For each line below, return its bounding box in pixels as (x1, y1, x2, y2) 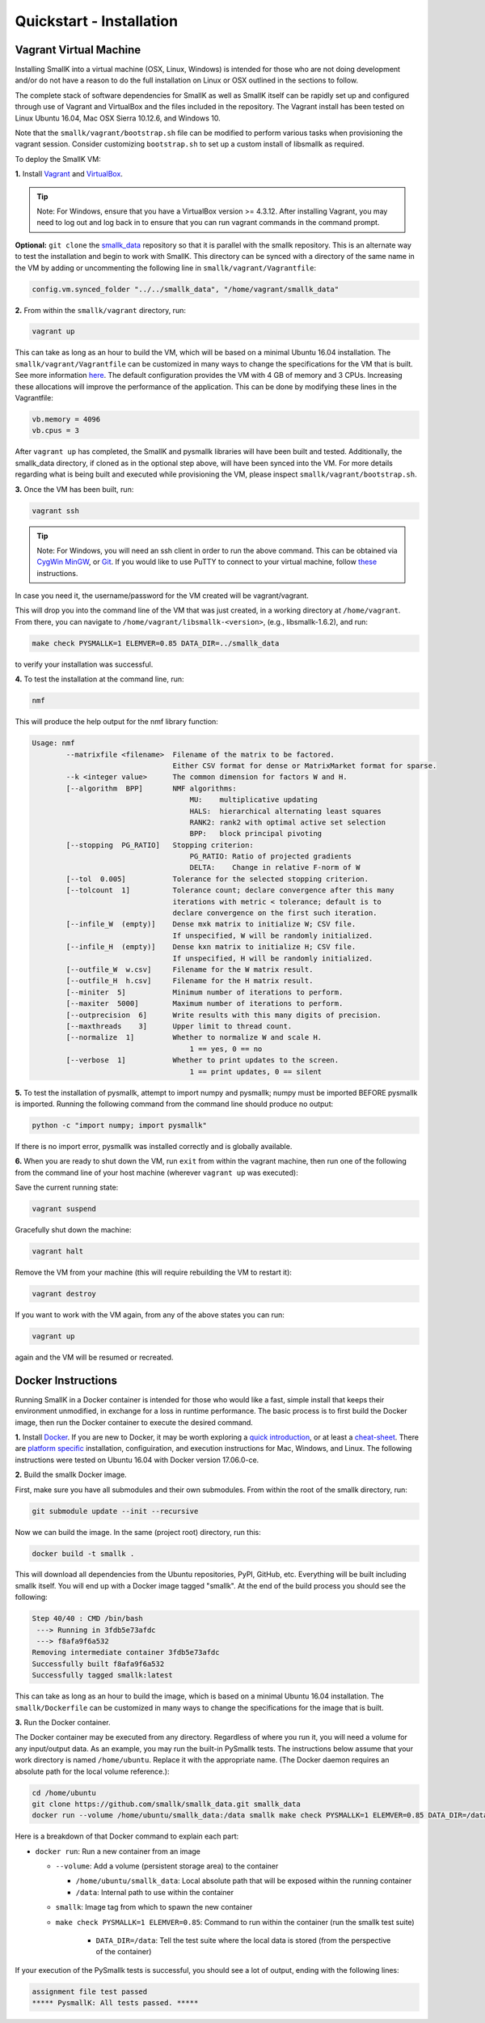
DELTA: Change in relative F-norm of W (189, 863, 361, 872)
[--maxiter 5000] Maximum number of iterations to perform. (65, 999, 344, 1008)
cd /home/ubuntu (32, 1788, 97, 1797)
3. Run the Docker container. (15, 1717, 111, 1727)
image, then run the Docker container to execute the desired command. (15, 1417, 254, 1427)
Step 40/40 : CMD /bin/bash (32, 1614, 143, 1623)
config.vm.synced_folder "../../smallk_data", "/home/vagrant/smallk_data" (32, 284, 339, 294)
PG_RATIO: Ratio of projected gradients (189, 852, 352, 861)
